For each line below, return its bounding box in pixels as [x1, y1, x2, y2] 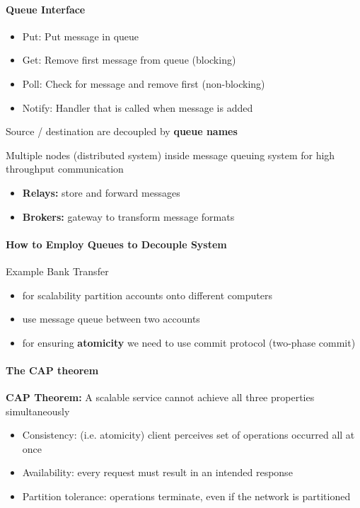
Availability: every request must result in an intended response [22, 465, 293, 480]
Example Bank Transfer [6, 263, 109, 278]
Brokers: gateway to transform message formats [22, 209, 235, 224]
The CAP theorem [6, 362, 99, 377]
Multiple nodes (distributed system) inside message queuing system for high [6, 147, 335, 162]
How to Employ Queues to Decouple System [6, 236, 227, 251]
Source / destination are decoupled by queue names [6, 124, 238, 139]
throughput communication [6, 161, 124, 176]
